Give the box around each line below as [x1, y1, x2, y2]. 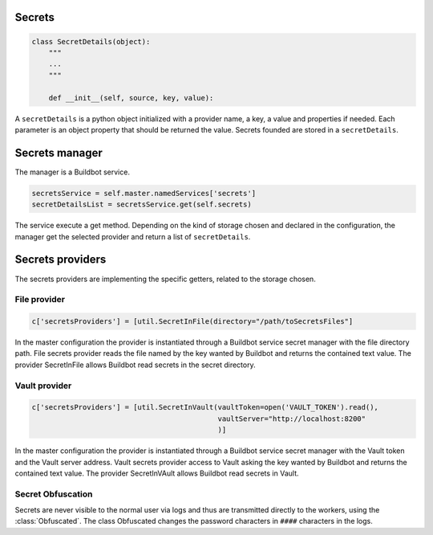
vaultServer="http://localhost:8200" [217, 414, 366, 423]
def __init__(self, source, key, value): [48, 93, 214, 102]
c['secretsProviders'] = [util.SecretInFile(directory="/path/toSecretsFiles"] [31, 317, 354, 326]
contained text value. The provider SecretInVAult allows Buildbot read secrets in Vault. [14, 468, 300, 478]
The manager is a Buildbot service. [14, 167, 130, 177]
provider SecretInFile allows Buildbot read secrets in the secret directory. [14, 360, 256, 370]
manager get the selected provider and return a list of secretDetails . [14, 231, 251, 241]
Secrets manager [14, 145, 103, 160]
